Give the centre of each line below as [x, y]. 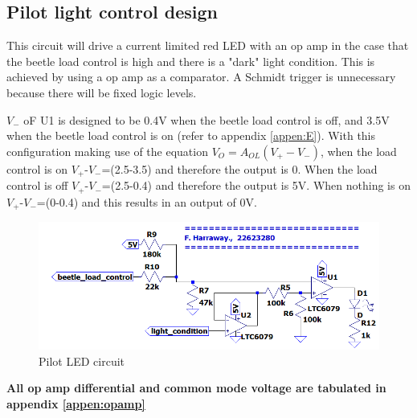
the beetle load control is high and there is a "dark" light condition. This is [191, 61]
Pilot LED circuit [82, 361]
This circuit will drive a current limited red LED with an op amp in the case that [208, 45]
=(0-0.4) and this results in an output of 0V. [147, 201]
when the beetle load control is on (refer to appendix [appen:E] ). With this [191, 135]
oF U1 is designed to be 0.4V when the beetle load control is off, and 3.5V [206, 119]
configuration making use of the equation [107, 151]
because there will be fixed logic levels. [102, 92]
